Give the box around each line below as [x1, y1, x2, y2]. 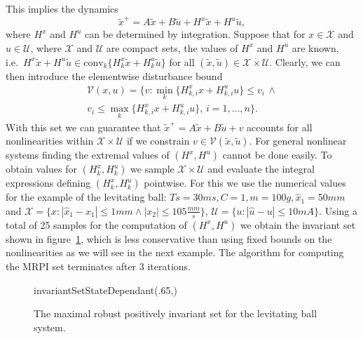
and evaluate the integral [207, 161, 315, 176]
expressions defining [6, 175, 91, 190]
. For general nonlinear [249, 133, 347, 148]
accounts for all [247, 119, 313, 134]
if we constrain [126, 133, 190, 148]
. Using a [319, 203, 358, 218]
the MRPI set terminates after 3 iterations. [6, 258, 191, 273]
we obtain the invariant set [240, 217, 356, 232]
